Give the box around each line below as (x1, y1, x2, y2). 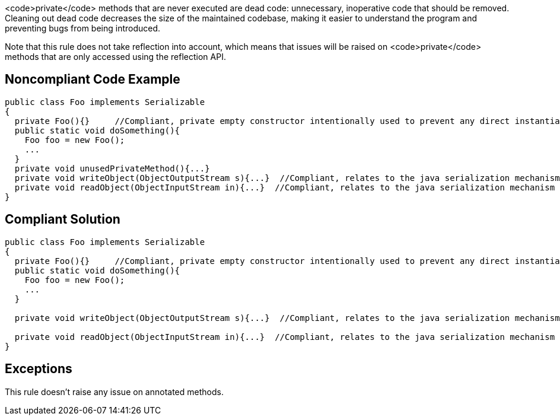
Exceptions (5, 361, 72, 377)
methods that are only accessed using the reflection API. (5, 52, 226, 62)
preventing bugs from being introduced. (5, 23, 161, 33)
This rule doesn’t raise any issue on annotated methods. (5, 386, 224, 397)
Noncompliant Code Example (5, 72, 180, 87)
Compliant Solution (5, 212, 120, 227)
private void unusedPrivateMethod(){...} (14, 163, 210, 173)
